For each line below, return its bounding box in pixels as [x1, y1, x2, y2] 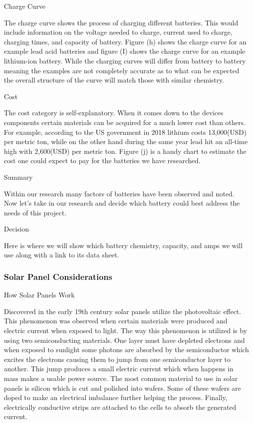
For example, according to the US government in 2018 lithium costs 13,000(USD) [4, 127, 247, 137]
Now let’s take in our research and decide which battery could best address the [4, 198, 240, 208]
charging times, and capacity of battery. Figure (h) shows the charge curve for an [4, 36, 247, 46]
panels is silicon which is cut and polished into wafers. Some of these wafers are [4, 382, 241, 393]
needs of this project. [4, 207, 67, 217]
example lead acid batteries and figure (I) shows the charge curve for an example [4, 46, 246, 56]
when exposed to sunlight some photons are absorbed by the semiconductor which [4, 344, 249, 355]
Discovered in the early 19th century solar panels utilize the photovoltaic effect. [4, 306, 241, 316]
